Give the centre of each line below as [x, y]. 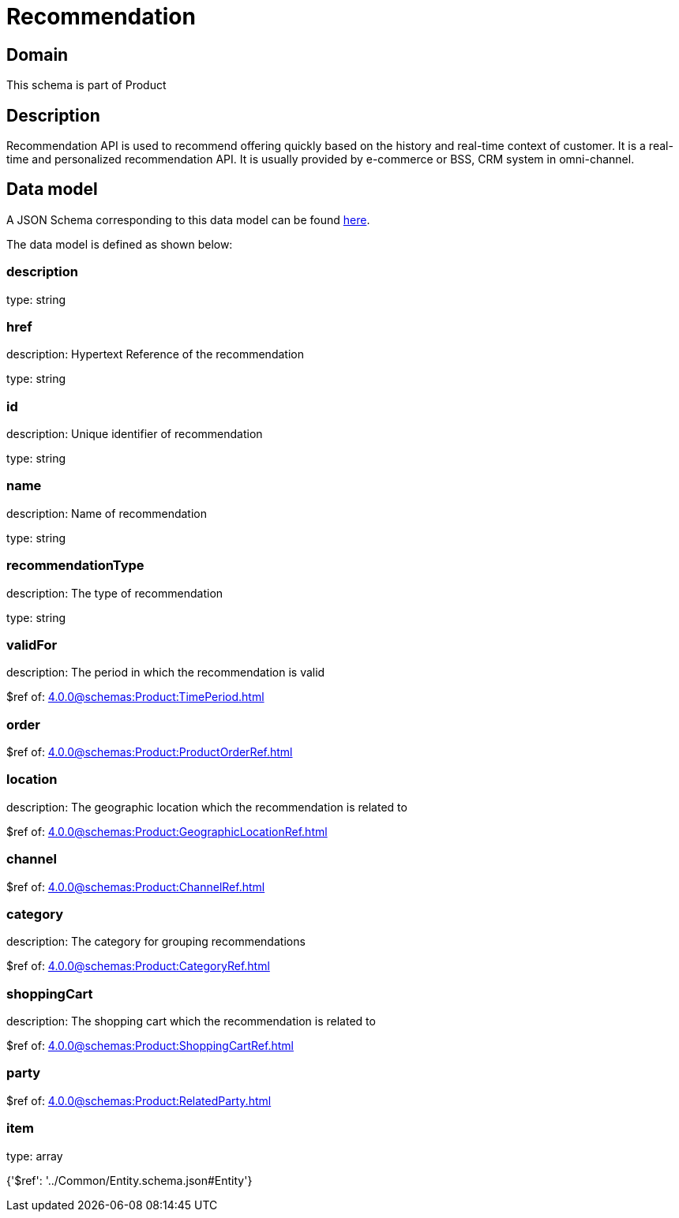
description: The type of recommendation [115, 593]
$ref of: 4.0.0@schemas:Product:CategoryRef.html [138, 966]
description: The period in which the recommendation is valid [166, 673]
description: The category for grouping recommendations [156, 942]
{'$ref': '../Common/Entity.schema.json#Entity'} [129, 1180]
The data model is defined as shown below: [120, 244]
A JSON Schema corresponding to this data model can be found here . [188, 219]
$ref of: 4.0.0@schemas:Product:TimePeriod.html [135, 697]
